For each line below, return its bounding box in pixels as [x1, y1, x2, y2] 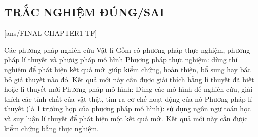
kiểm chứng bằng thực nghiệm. [4, 123, 99, 133]
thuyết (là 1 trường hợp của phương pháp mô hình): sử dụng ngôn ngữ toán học [4, 103, 251, 114]
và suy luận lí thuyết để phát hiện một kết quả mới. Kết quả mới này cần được [4, 113, 248, 123]
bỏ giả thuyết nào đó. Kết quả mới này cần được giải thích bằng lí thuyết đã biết [4, 74, 254, 84]
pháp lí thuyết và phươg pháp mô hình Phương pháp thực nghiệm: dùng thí [4, 54, 238, 65]
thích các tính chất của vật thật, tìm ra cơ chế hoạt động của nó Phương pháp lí [4, 93, 252, 104]
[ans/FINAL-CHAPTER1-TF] [4, 28, 97, 38]
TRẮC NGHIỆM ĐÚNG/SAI [4, 4, 164, 20]
